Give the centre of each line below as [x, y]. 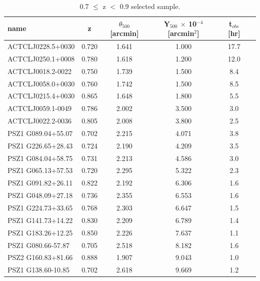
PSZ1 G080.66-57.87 [38, 245]
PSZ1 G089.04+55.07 [40, 133]
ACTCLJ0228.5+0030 [41, 46]
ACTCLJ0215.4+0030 [41, 96]
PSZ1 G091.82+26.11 [40, 183]
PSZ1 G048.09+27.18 [40, 195]
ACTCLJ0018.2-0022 [39, 71]
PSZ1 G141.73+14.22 [40, 220]
